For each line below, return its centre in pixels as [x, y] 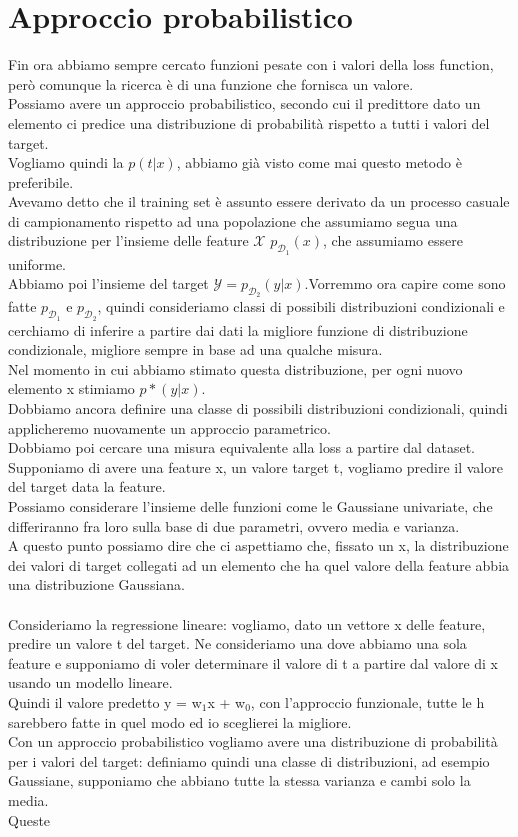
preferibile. [41, 181]
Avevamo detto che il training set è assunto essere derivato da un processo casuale [259, 201]
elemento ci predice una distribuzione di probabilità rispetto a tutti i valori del [249, 122]
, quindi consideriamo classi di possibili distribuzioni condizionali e [301, 306]
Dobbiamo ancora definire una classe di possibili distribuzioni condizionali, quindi [258, 408]
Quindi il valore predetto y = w [105, 701]
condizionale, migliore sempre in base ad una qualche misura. [195, 349]
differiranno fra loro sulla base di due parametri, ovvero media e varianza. [234, 525]
